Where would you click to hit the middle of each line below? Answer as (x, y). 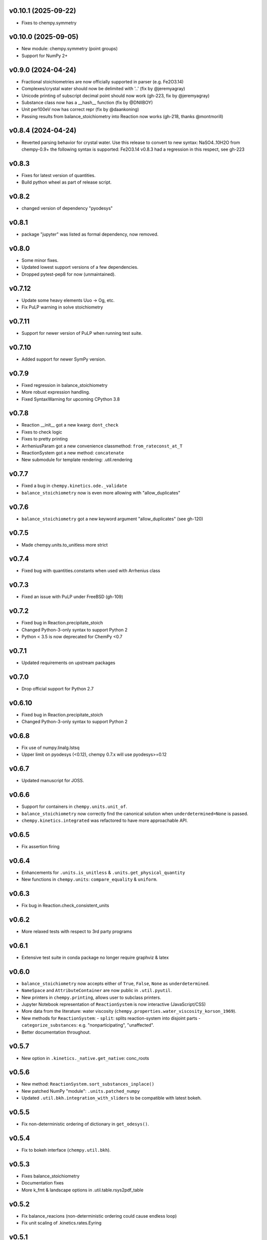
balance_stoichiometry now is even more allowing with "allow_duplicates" (101, 493)
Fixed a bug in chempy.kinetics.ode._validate (74, 486)
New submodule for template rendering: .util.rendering (77, 460)
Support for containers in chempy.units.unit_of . (74, 806)
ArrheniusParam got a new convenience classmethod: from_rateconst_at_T (102, 446)
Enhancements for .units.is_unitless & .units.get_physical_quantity (103, 872)
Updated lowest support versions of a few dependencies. (80, 267)
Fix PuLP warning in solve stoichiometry (62, 307)
